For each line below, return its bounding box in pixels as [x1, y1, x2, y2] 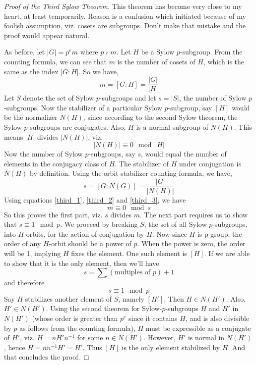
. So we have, [78, 66, 119, 76]
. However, [143, 332, 176, 343]
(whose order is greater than [32, 313, 118, 323]
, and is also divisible [185, 313, 250, 323]
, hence [4, 342, 25, 352]
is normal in [188, 332, 225, 343]
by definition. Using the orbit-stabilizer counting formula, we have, [30, 168, 232, 178]
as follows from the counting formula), [19, 322, 135, 333]
